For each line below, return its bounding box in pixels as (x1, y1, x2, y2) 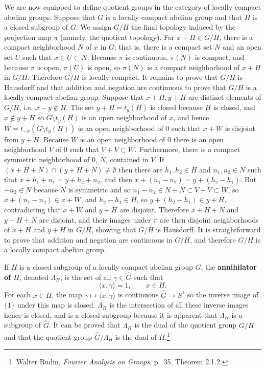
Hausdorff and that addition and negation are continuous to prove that (4, 81, 226, 92)
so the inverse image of (187, 289, 259, 300)
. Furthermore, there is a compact (134, 144, 240, 155)
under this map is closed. (17, 299, 95, 310)
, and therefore (189, 234, 236, 245)
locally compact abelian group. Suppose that (4, 92, 144, 102)
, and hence (173, 112, 209, 123)
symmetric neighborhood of (4, 154, 90, 165)
